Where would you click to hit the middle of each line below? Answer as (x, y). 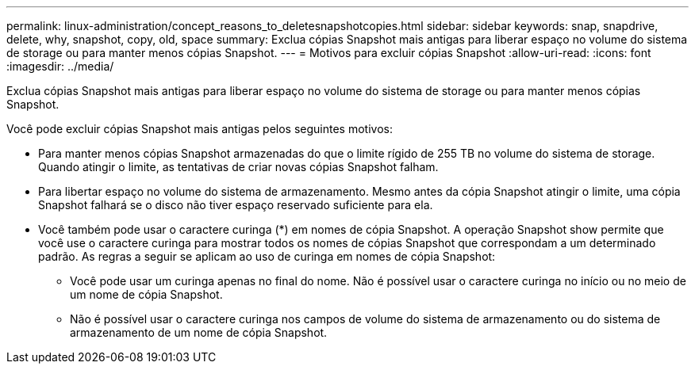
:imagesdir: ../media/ (60, 66)
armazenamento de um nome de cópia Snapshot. (199, 332)
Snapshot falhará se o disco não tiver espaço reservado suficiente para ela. (236, 205)
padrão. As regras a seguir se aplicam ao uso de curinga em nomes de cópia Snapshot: (267, 256)
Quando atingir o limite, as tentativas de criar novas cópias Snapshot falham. (238, 167)
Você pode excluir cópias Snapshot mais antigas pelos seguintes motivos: (200, 129)
